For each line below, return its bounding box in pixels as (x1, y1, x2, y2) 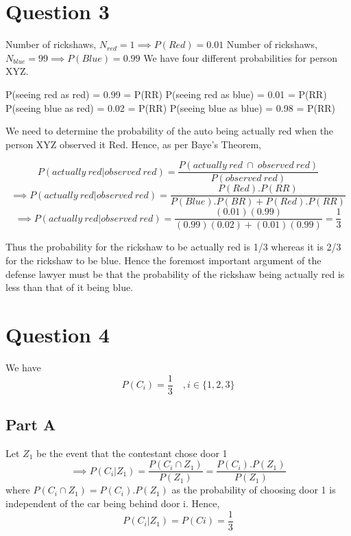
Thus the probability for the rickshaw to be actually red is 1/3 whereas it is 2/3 (5, 240, 341, 254)
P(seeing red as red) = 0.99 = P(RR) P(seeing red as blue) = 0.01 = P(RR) (5, 86, 327, 101)
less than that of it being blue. (5, 280, 134, 294)
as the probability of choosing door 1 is (171, 482, 336, 497)
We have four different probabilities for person (143, 50, 337, 65)
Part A (5, 414, 56, 435)
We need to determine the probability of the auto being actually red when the (5, 124, 334, 138)
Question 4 (5, 321, 110, 349)
